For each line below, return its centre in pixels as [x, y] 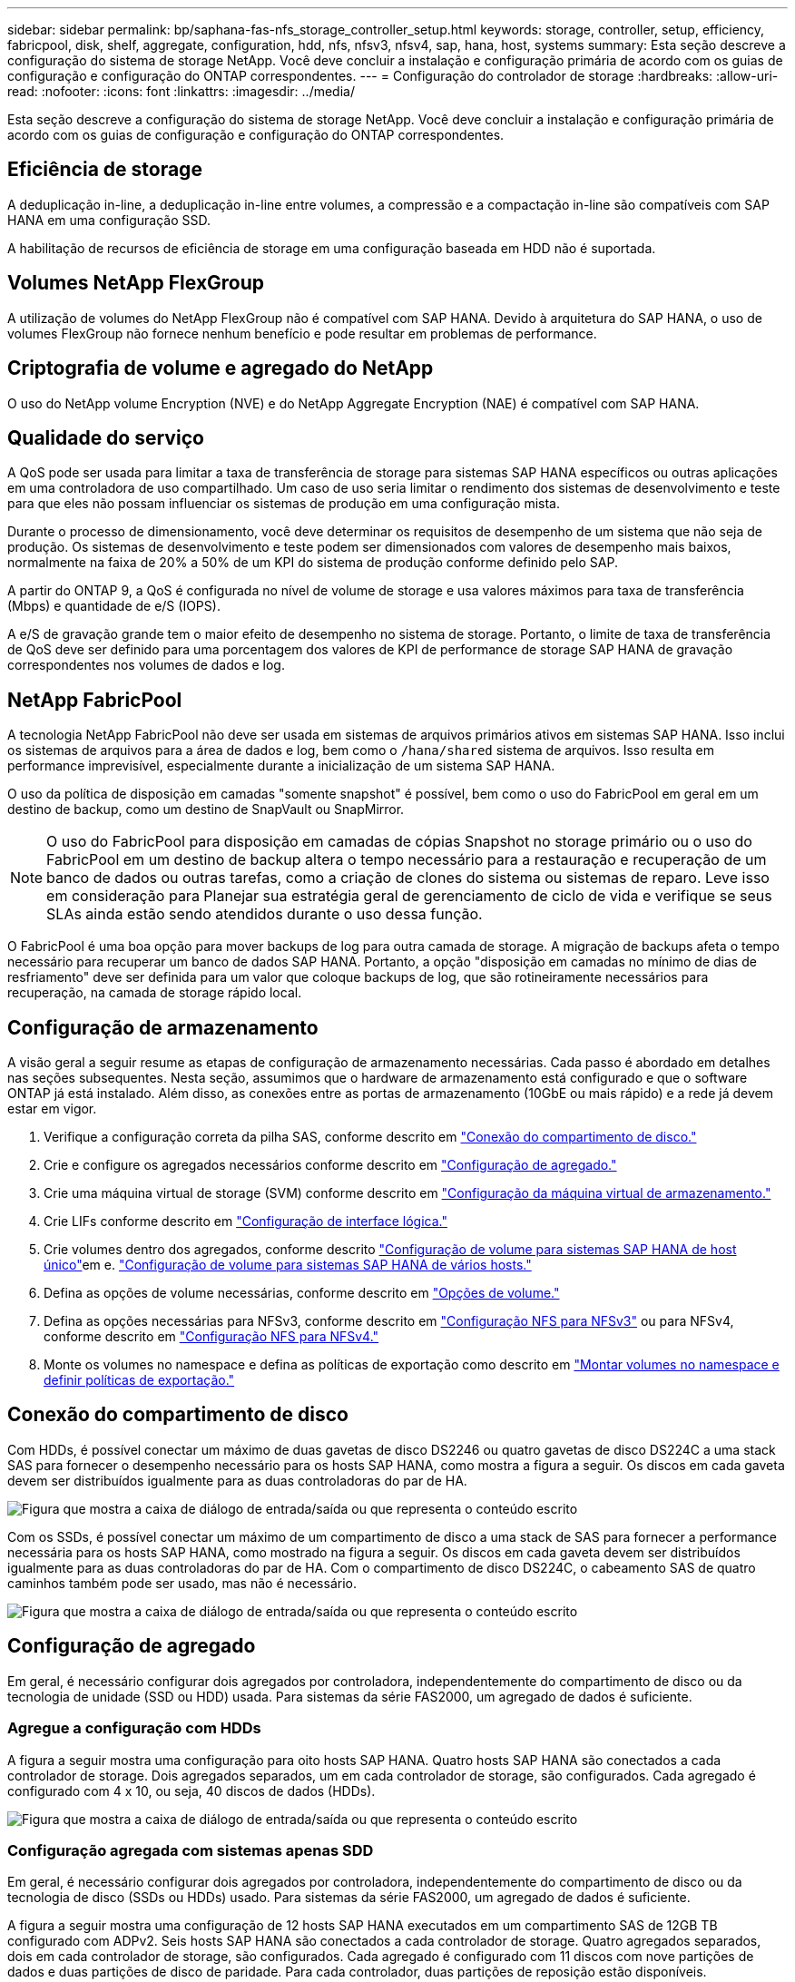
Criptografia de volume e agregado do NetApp [221, 368]
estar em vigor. [52, 1109]
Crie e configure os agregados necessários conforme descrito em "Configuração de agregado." [330, 1165]
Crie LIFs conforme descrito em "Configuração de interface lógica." [245, 1222]
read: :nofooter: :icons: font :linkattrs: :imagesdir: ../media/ [181, 91]
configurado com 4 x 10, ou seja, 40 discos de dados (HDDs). [191, 1791]
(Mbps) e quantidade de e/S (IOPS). [114, 606]
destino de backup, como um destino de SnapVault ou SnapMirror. [206, 809]
